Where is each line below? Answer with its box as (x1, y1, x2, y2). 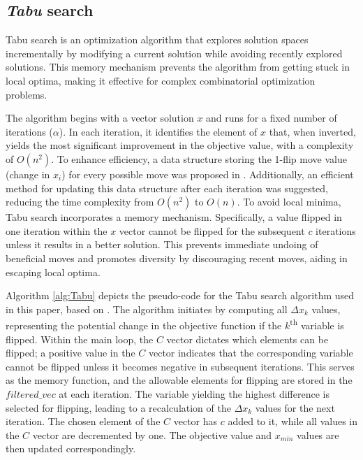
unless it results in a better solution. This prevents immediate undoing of (6, 237, 318, 252)
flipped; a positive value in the (6, 345, 135, 360)
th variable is (290, 316, 344, 332)
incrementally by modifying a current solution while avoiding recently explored (6, 45, 343, 60)
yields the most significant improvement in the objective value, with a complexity (6, 138, 354, 152)
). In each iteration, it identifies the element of (59, 124, 258, 138)
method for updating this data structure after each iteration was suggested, (6, 180, 328, 195)
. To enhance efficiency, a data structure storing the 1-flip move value (51, 151, 347, 166)
